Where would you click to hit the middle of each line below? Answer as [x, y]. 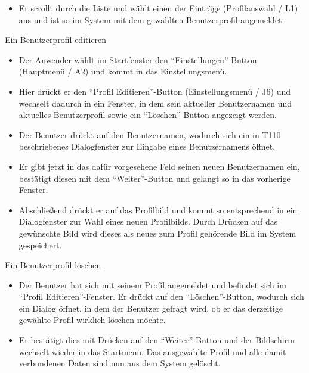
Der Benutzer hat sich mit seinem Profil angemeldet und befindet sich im [152, 285]
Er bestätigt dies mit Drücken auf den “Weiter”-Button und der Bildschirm [157, 340]
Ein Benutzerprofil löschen [53, 265]
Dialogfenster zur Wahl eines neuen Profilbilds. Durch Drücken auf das [148, 221]
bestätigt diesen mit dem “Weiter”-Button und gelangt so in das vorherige [154, 178]
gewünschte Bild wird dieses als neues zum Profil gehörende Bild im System [157, 233]
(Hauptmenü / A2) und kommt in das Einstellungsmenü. [123, 71]
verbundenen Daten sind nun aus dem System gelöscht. [120, 363]
